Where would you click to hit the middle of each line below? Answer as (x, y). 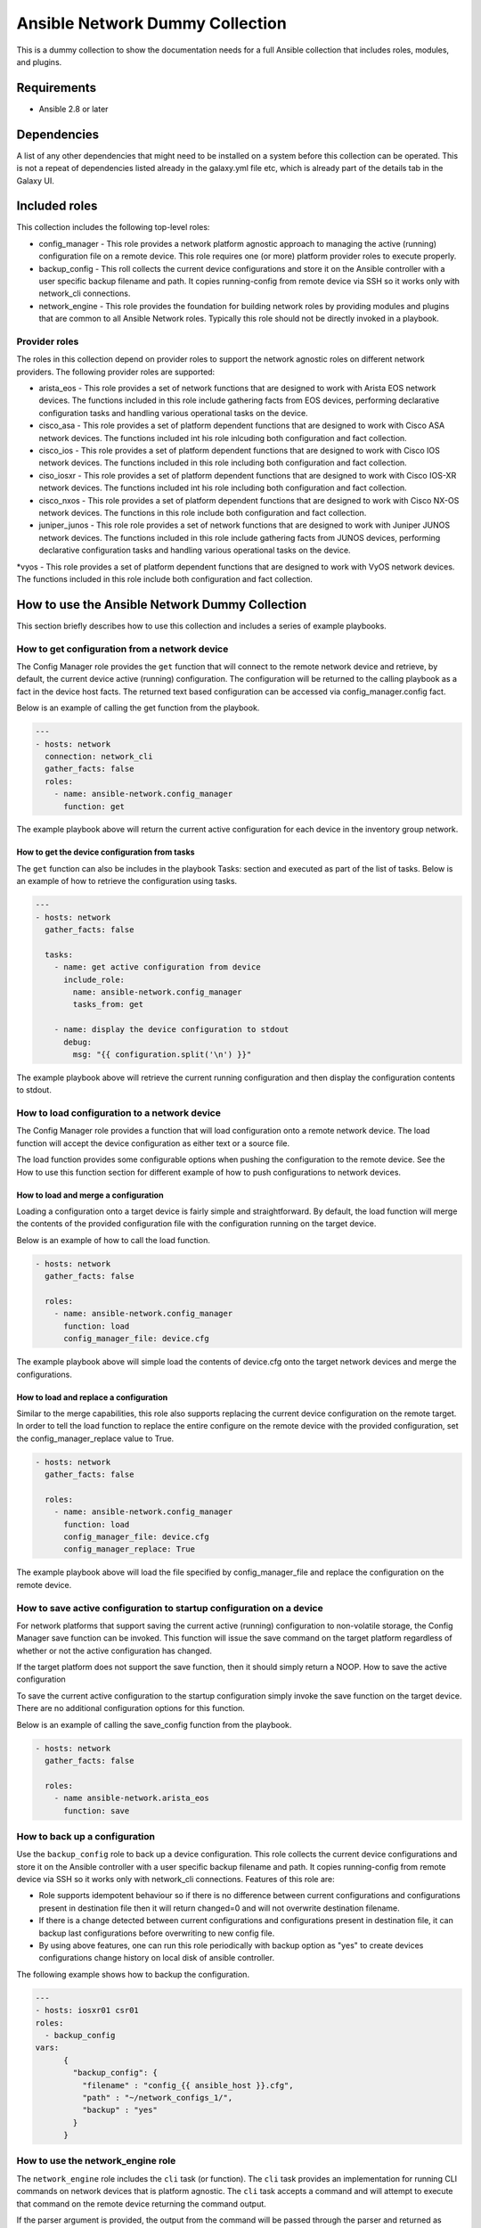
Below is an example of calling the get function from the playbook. (138, 708)
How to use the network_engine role (96, 2161)
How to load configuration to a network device (119, 1113)
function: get (94, 806)
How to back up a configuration (86, 1836)
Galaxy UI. (36, 180)
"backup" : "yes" (119, 2110)
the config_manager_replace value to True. (95, 1438)
